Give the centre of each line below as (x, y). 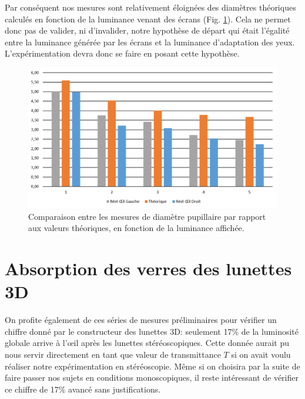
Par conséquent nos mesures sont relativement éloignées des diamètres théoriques (150, 7)
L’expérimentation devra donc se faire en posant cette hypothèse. (122, 53)
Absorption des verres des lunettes (148, 268)
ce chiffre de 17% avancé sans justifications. (83, 389)
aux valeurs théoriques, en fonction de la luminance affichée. (136, 228)
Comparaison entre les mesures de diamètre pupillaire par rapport (147, 216)
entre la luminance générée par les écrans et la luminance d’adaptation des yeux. (150, 42)
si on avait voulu (261, 354)
